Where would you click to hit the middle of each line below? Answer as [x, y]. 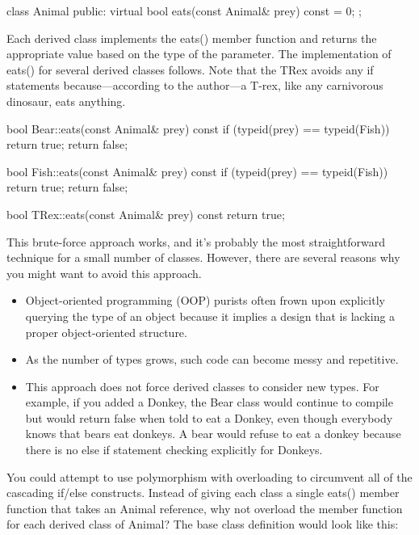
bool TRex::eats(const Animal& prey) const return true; [146, 214]
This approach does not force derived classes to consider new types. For [202, 386]
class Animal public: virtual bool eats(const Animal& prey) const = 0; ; [184, 11]
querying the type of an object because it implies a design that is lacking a [210, 316]
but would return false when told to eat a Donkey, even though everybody [209, 417]
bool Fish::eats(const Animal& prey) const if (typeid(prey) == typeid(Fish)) [197, 171]
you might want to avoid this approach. [104, 273]
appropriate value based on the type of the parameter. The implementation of [199, 54]
